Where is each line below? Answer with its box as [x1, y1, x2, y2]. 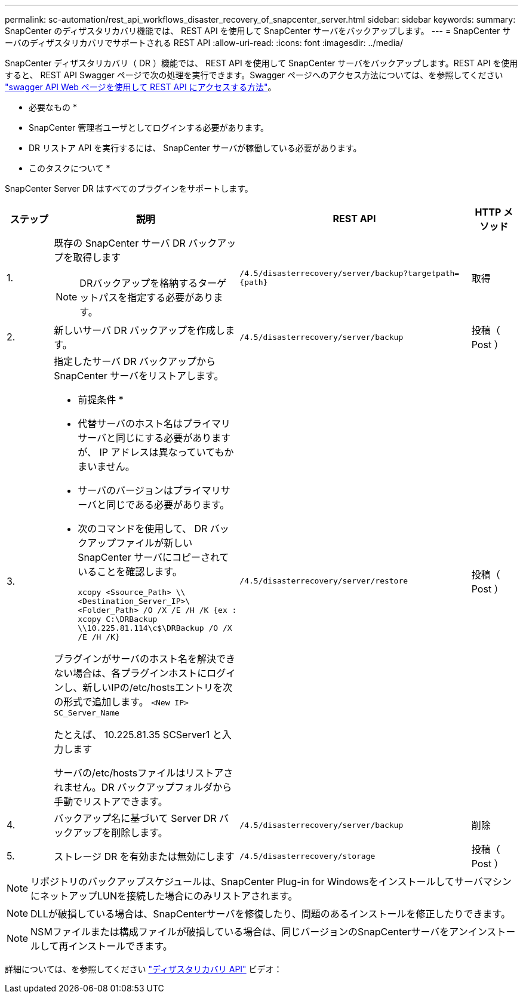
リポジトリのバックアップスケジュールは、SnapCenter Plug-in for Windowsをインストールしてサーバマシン [30, 876, 512, 888]
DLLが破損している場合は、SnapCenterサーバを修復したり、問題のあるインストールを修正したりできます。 [30, 908, 510, 920]
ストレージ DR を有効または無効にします [54, 850, 235, 862]
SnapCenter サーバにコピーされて [78, 551, 229, 563]
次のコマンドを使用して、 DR [78, 523, 208, 535]
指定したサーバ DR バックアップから [54, 355, 216, 367]
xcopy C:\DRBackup [78, 615, 158, 624]
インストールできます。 [68, 940, 173, 952]
